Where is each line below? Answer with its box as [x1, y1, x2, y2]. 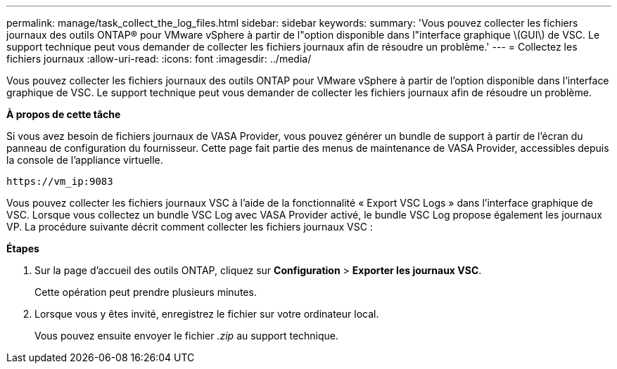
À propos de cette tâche [6, 108, 121, 120]
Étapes [6, 242, 39, 254]
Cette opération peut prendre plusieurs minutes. [34, 286, 257, 298]
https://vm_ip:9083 [6, 176, 113, 187]
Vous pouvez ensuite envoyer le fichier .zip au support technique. [34, 330, 339, 342]
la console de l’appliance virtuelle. [6, 154, 163, 166]
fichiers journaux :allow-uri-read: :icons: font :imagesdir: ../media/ [6, 53, 312, 65]
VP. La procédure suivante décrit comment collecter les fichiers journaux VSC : [6, 221, 373, 233]
